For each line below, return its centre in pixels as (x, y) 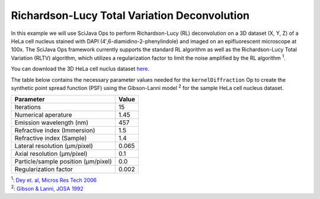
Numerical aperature (43, 115)
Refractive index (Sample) (51, 138)
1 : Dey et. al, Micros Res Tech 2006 (54, 179)
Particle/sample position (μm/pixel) (63, 162)
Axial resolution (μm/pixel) (51, 154)
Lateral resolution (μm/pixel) (54, 146)
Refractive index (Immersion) (55, 130)
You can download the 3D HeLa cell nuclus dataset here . (80, 69)
